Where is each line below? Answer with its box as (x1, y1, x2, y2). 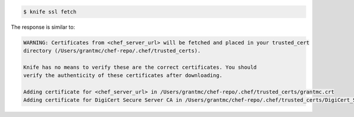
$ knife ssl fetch (23, 8, 77, 15)
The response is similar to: (11, 24, 76, 31)
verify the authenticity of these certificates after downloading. (23, 72, 223, 79)
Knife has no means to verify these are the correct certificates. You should (23, 63, 257, 71)
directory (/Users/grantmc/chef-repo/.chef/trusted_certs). (23, 47, 201, 54)
